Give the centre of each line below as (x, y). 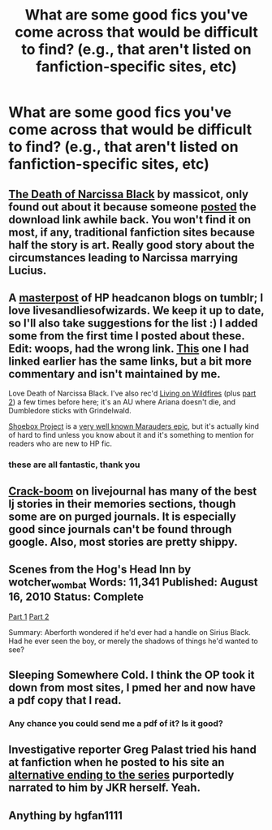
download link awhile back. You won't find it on (130, 220)
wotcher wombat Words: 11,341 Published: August (133, 583)
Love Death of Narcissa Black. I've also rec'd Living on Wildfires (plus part (132, 393)
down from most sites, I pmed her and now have (132, 688)
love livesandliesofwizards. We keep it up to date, (136, 310)
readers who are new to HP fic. (60, 443)
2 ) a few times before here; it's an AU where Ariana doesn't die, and (122, 402)
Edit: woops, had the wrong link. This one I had (129, 348)
